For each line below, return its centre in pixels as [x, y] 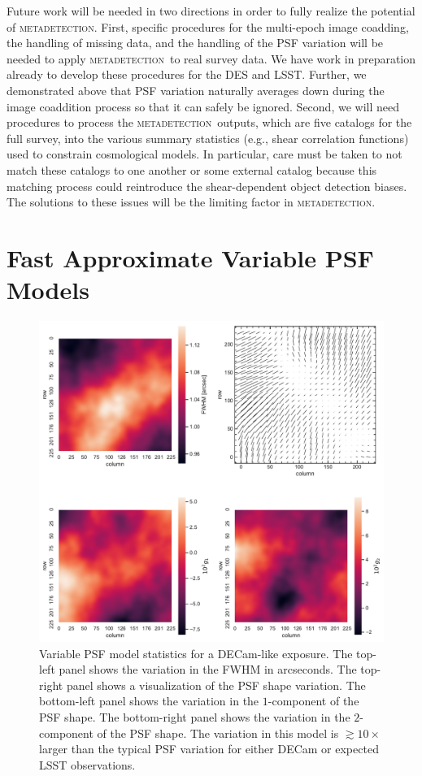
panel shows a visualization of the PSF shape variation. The [216, 685]
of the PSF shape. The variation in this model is [218, 733]
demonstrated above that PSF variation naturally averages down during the [196, 90]
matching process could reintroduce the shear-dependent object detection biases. [207, 186]
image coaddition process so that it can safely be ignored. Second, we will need [203, 106]
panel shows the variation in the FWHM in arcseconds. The [208, 669]
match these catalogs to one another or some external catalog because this [192, 169]
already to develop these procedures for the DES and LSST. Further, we [187, 74]
